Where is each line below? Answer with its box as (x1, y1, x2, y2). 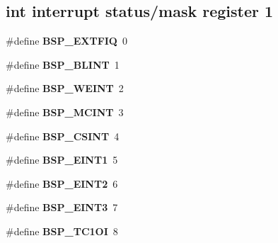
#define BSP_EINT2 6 (6, 176, 118, 191)
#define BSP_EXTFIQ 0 (6, 33, 127, 48)
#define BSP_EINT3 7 (6, 200, 118, 215)
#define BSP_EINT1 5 (6, 152, 118, 167)
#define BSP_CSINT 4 (6, 128, 120, 143)
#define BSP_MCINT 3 (6, 104, 124, 119)
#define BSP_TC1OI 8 (6, 223, 118, 238)
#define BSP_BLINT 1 (6, 57, 120, 72)
